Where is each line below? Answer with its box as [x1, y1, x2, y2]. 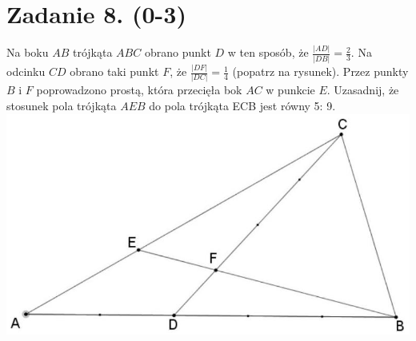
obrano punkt [144, 44, 211, 61]
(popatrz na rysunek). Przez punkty [232, 63, 409, 80]
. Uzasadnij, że [326, 81, 399, 98]
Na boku [6, 44, 49, 61]
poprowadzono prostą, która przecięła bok [36, 81, 242, 98]
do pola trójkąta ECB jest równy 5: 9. [149, 97, 336, 113]
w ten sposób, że [227, 44, 309, 61]
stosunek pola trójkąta [6, 97, 117, 113]
